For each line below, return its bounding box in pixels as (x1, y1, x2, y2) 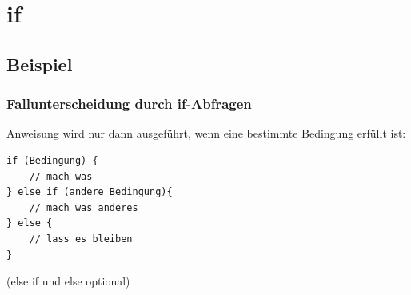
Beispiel (6, 51, 73, 76)
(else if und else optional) (6, 273, 130, 289)
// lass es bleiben (29, 233, 133, 245)
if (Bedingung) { (6, 154, 98, 166)
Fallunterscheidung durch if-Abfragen (6, 94, 252, 114)
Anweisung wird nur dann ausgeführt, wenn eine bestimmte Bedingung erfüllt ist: (6, 125, 406, 142)
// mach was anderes (29, 201, 138, 213)
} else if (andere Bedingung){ (6, 186, 173, 198)
